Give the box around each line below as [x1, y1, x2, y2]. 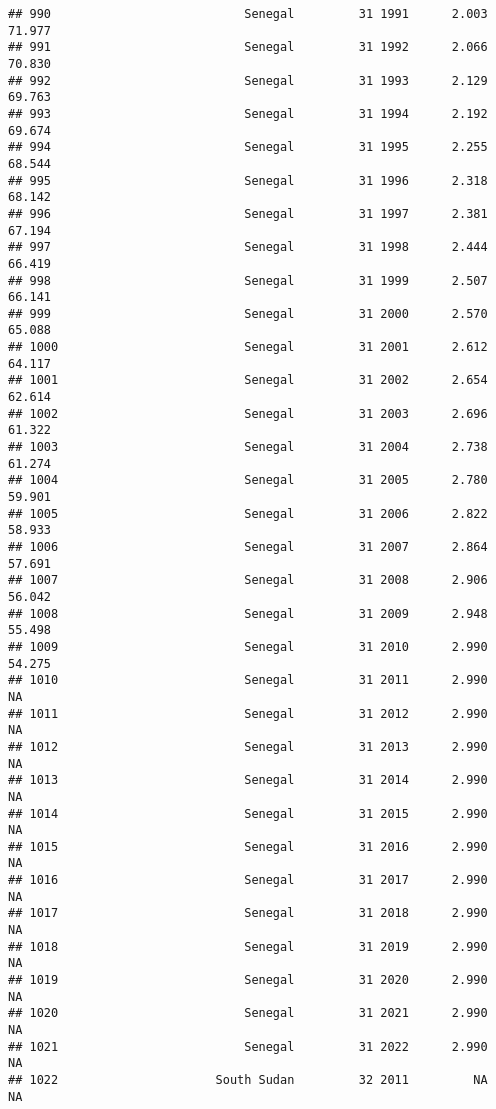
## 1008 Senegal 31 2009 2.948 [8, 606, 488, 621]
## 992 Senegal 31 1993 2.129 [8, 73, 488, 88]
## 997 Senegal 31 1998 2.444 [8, 240, 488, 255]
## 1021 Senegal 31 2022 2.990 [8, 1039, 488, 1054]
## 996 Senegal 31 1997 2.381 [8, 206, 488, 221]
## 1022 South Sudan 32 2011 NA [8, 1073, 488, 1087]
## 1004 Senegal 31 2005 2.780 [8, 473, 488, 488]
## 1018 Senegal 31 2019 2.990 [8, 939, 488, 954]
